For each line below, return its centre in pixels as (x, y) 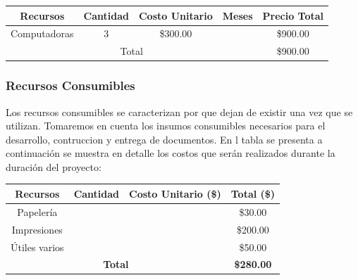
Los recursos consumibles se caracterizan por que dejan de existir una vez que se (179, 112)
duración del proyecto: (54, 166)
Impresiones (37, 229)
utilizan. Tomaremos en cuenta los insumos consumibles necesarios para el (166, 126)
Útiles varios (37, 247)
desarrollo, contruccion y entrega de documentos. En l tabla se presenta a (164, 139)
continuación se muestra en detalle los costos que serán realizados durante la (171, 153)
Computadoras (42, 33)
